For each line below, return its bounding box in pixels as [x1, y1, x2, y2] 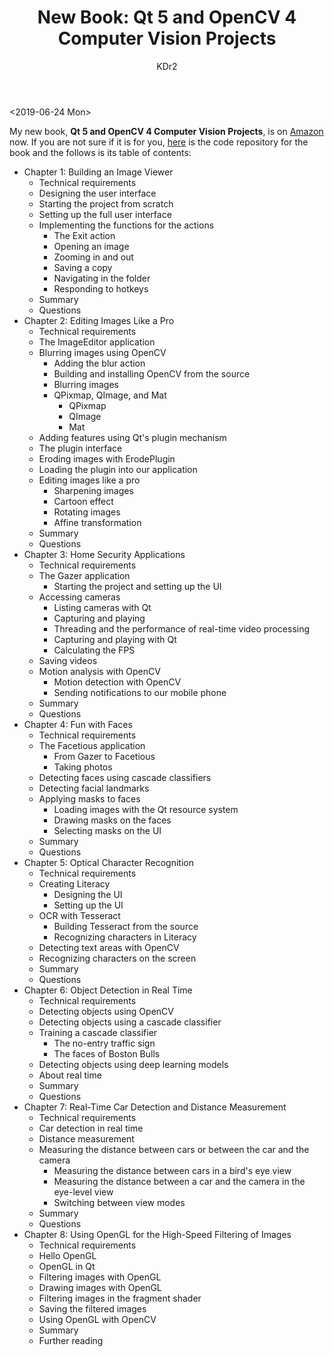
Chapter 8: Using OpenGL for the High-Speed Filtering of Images [23, 1228, 292, 1240]
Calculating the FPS [53, 644, 136, 656]
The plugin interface [38, 442, 123, 454]
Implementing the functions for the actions [38, 219, 215, 231]
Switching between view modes [53, 1196, 186, 1208]
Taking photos [53, 761, 113, 773]
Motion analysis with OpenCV [38, 665, 161, 677]
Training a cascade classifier [38, 1026, 158, 1038]
